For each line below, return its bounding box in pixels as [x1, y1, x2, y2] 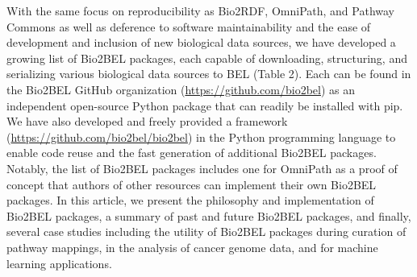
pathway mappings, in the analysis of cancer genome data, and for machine [6, 238, 378, 255]
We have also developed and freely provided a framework [6, 113, 288, 130]
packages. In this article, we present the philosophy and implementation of [6, 192, 374, 209]
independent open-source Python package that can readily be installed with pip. [6, 97, 403, 114]
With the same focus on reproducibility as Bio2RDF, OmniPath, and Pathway [6, 2, 395, 19]
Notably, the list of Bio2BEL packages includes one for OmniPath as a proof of [6, 159, 398, 176]
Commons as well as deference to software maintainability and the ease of [6, 18, 371, 35]
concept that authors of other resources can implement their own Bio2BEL [6, 176, 377, 192]
